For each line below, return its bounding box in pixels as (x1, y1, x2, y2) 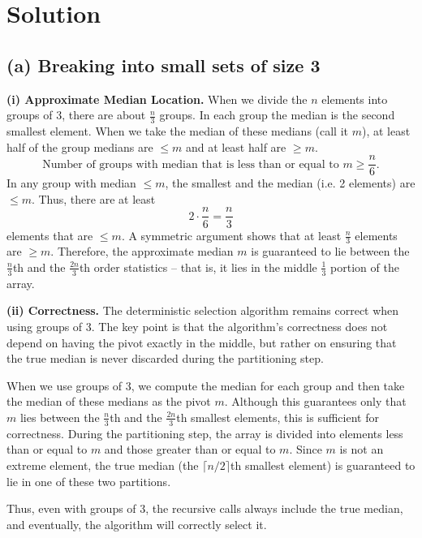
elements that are (6, 226, 93, 243)
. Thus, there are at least (31, 190, 156, 207)
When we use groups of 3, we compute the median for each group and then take (6, 377, 405, 394)
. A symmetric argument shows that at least (121, 226, 342, 243)
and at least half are (185, 138, 286, 155)
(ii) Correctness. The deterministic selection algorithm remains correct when (6, 302, 399, 319)
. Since (289, 441, 322, 458)
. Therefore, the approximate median (50, 243, 234, 260)
